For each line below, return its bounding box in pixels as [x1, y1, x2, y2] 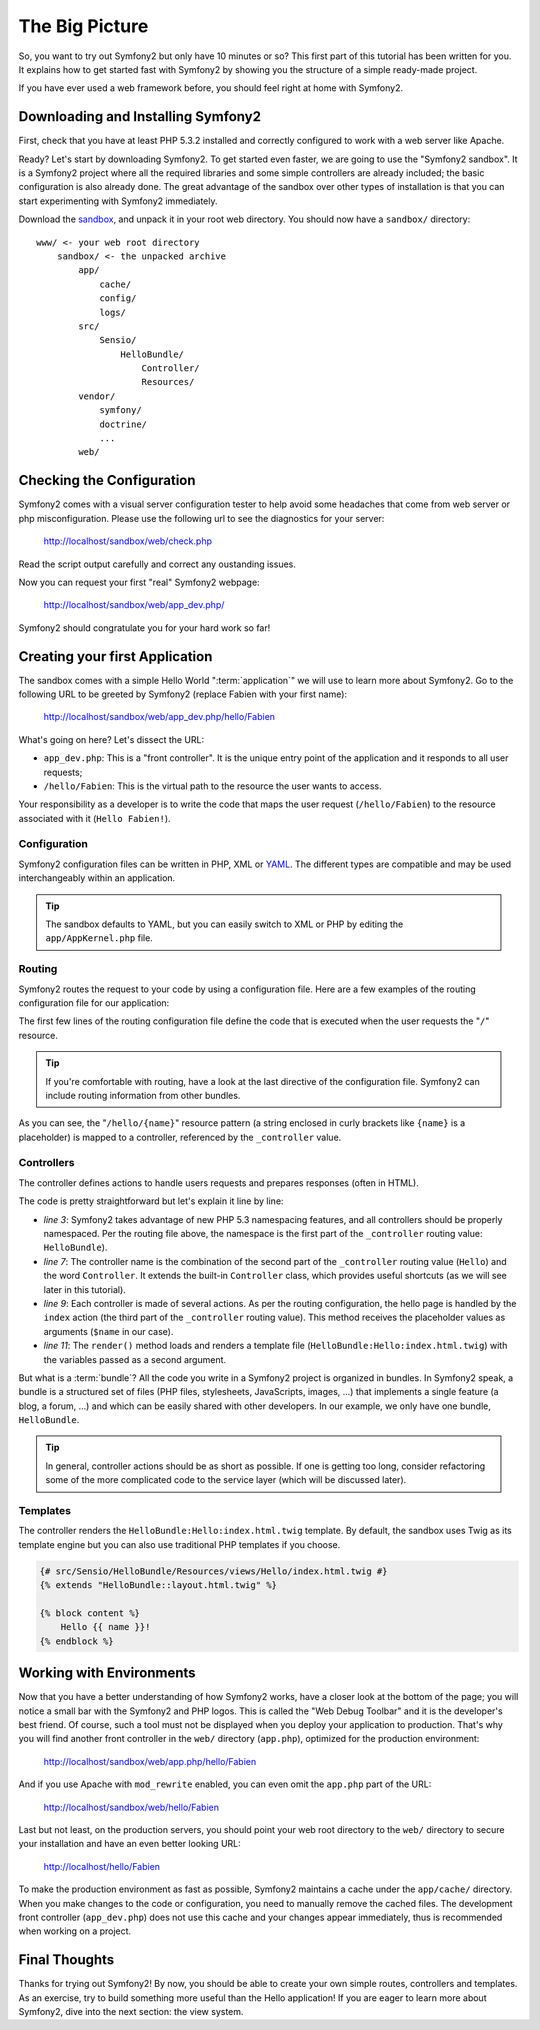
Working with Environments [18, 1665, 196, 1682]
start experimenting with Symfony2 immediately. [18, 195, 218, 207]
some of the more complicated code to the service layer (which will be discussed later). [45, 1474, 407, 1486]
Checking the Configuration [18, 472, 196, 489]
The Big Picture [18, 15, 149, 37]
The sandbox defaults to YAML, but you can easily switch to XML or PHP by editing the [45, 918, 404, 930]
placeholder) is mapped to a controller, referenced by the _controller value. [18, 1131, 342, 1143]
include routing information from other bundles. [45, 1089, 241, 1101]
